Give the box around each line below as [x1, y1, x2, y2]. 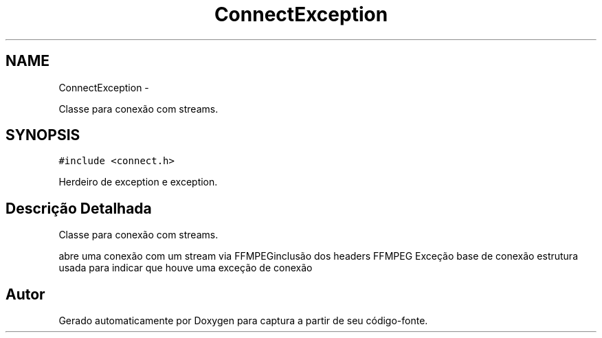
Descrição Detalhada [5, 199, 152, 217]
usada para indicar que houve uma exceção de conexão [58, 262, 313, 274]
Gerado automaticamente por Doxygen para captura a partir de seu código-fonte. [58, 315, 428, 327]
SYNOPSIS [5, 126, 80, 144]
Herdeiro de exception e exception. [58, 176, 218, 188]
